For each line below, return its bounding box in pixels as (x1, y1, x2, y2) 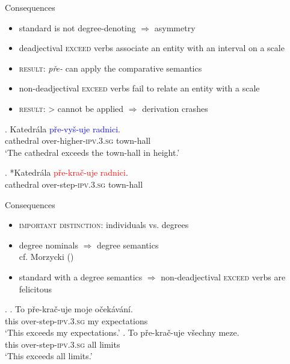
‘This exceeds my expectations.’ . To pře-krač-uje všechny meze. (5, 326, 239, 339)
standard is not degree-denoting (19, 21, 136, 34)
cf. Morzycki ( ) (19, 250, 74, 263)
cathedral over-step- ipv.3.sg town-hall (5, 177, 143, 190)
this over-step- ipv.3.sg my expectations (5, 314, 148, 327)
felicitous (19, 282, 52, 295)
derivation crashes (142, 102, 208, 114)
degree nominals (19, 238, 78, 251)
